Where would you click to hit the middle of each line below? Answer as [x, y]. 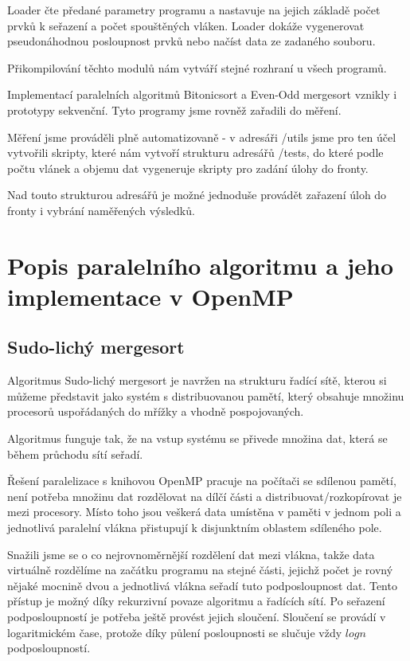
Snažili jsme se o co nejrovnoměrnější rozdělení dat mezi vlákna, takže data [191, 554]
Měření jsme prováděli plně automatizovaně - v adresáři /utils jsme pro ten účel [202, 137]
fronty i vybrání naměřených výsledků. [101, 210]
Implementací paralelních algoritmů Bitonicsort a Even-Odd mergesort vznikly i [202, 94]
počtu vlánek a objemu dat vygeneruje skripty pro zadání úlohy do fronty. [188, 168]
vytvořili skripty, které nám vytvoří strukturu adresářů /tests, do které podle [195, 153]
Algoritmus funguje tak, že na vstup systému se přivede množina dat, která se [197, 438]
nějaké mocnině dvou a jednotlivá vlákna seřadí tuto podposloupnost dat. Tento [202, 585]
